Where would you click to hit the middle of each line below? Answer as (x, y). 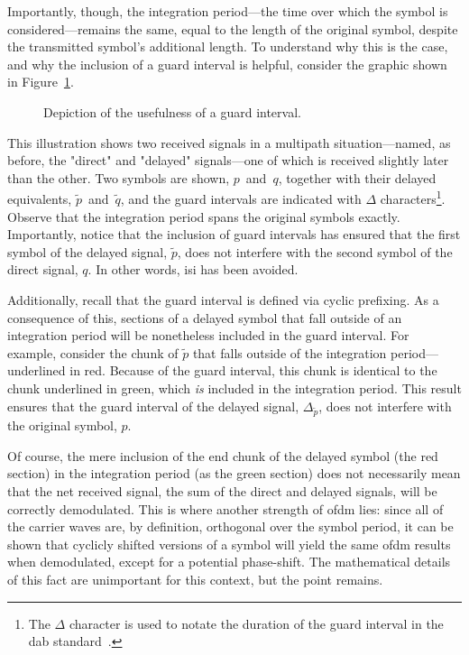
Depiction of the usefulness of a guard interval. (172, 111)
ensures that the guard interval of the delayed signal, (153, 406)
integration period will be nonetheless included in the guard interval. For (208, 335)
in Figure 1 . (41, 82)
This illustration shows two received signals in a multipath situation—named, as (229, 142)
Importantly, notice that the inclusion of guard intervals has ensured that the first (234, 234)
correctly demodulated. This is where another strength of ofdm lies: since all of (225, 508)
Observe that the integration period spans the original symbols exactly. (204, 216)
